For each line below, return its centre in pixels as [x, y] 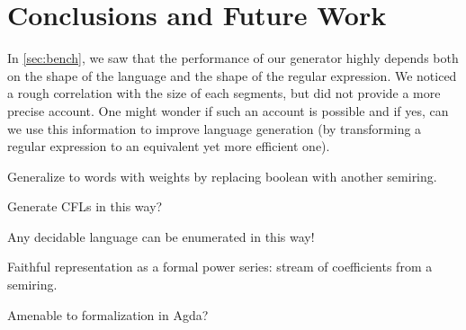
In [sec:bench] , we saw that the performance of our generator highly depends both [233, 58]
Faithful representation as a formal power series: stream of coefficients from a [220, 267]
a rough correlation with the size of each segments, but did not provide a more [224, 93]
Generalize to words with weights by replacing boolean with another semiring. [222, 176]
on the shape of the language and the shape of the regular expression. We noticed [232, 75]
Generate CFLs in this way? [85, 206]
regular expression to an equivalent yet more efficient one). [169, 146]
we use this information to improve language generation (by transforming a [215, 128]
